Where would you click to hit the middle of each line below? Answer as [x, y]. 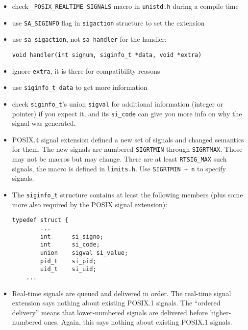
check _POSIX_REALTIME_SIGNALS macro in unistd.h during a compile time [125, 6]
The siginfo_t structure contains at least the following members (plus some [127, 194]
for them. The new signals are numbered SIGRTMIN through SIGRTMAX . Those [127, 149]
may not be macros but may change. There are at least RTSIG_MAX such [119, 159]
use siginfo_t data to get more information [80, 87]
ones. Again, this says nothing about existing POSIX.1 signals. [138, 322]
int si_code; [70, 245]
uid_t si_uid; [68, 269]
